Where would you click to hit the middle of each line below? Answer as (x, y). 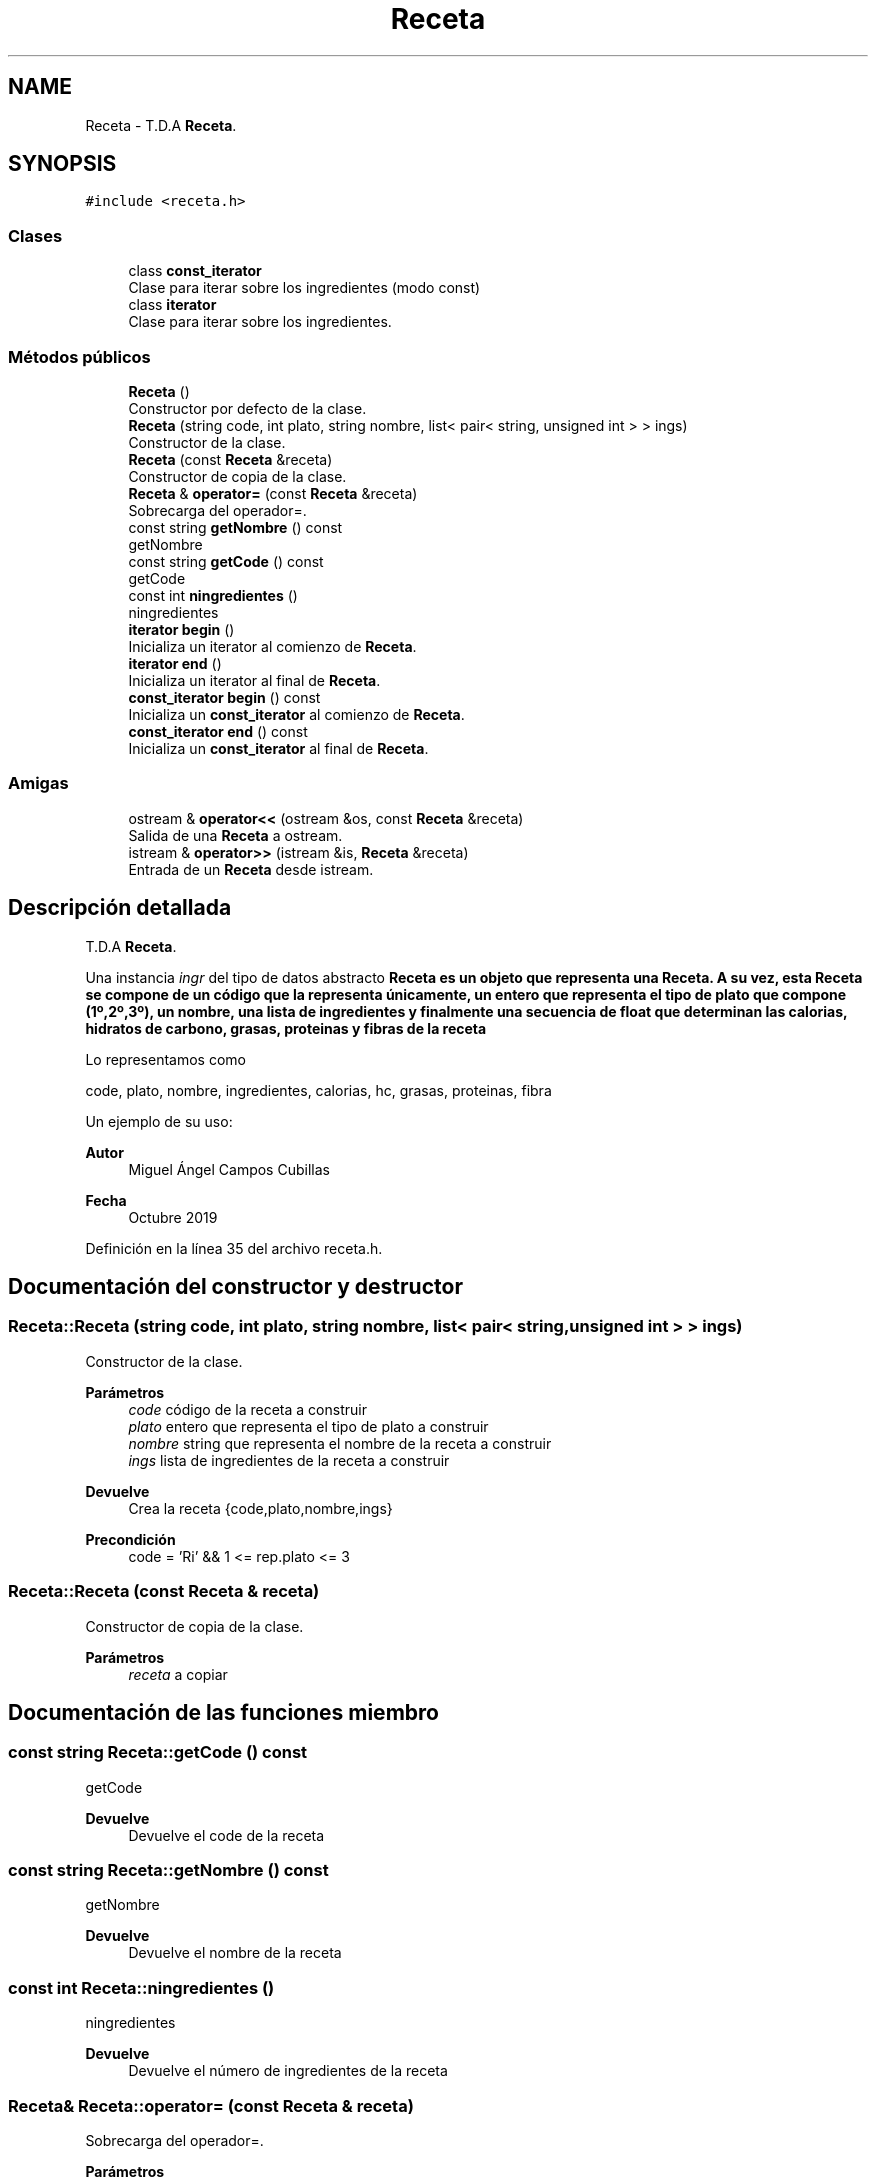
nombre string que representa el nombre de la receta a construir (340, 1443)
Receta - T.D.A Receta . (161, 125)
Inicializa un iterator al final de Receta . (254, 680)
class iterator (172, 305)
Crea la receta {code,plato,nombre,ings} (260, 1508)
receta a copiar (178, 1674)
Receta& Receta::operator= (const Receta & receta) (211, 2105)
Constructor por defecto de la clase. (247, 408)
